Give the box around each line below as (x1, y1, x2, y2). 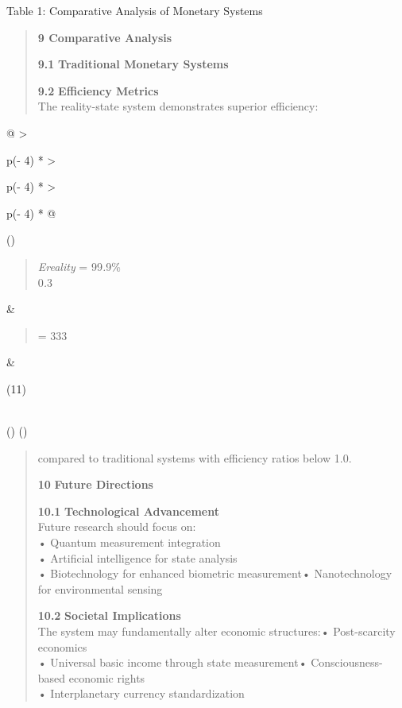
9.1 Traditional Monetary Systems (37, 56, 229, 72)
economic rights (68, 669, 145, 686)
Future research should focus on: (37, 518, 196, 535)
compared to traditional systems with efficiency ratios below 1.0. (37, 449, 352, 466)
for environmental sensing (37, 580, 163, 597)
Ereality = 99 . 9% (37, 257, 121, 274)
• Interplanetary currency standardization (37, 685, 245, 702)
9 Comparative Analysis (37, 29, 172, 45)
